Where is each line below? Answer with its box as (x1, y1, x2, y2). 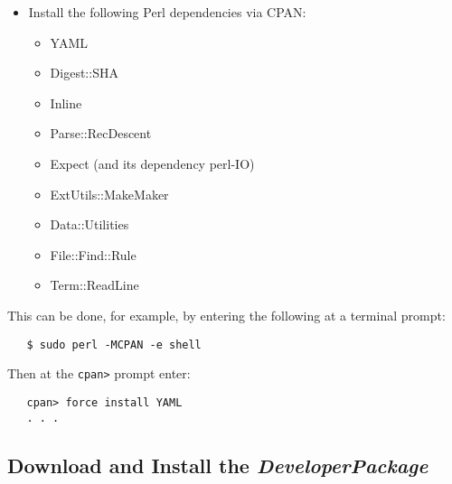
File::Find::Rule (50, 245, 137, 264)
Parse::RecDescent (50, 124, 152, 143)
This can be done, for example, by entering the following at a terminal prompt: (7, 305, 446, 324)
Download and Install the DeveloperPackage (7, 451, 428, 479)
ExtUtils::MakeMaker (50, 184, 169, 203)
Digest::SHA (50, 63, 118, 82)
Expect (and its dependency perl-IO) (50, 154, 255, 172)
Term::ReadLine (50, 275, 139, 294)
